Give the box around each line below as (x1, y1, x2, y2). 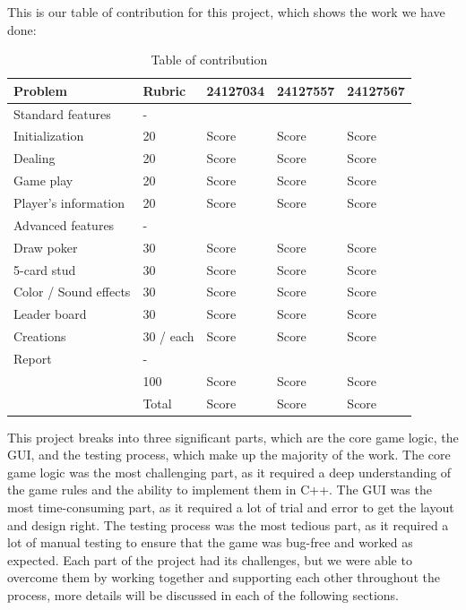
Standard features (13, 104, 111, 123)
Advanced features (13, 215, 115, 234)
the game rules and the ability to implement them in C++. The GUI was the (7, 480, 432, 499)
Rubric (142, 81, 186, 99)
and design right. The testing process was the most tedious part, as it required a (7, 515, 449, 534)
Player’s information (13, 193, 125, 211)
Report (13, 348, 52, 367)
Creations (13, 327, 66, 346)
